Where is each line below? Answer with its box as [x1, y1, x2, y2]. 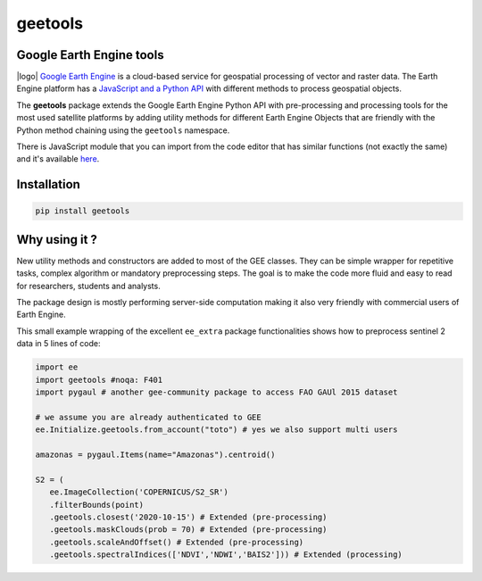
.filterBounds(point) [49, 500, 145, 510]
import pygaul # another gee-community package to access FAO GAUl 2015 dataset [35, 387, 398, 397]
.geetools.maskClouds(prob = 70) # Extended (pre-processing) [49, 525, 328, 535]
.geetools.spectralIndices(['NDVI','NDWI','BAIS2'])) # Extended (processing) [49, 550, 403, 560]
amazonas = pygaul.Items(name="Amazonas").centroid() [35, 449, 276, 460]
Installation [16, 177, 80, 192]
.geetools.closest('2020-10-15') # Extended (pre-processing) [49, 511, 328, 522]
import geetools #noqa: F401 [35, 375, 163, 385]
